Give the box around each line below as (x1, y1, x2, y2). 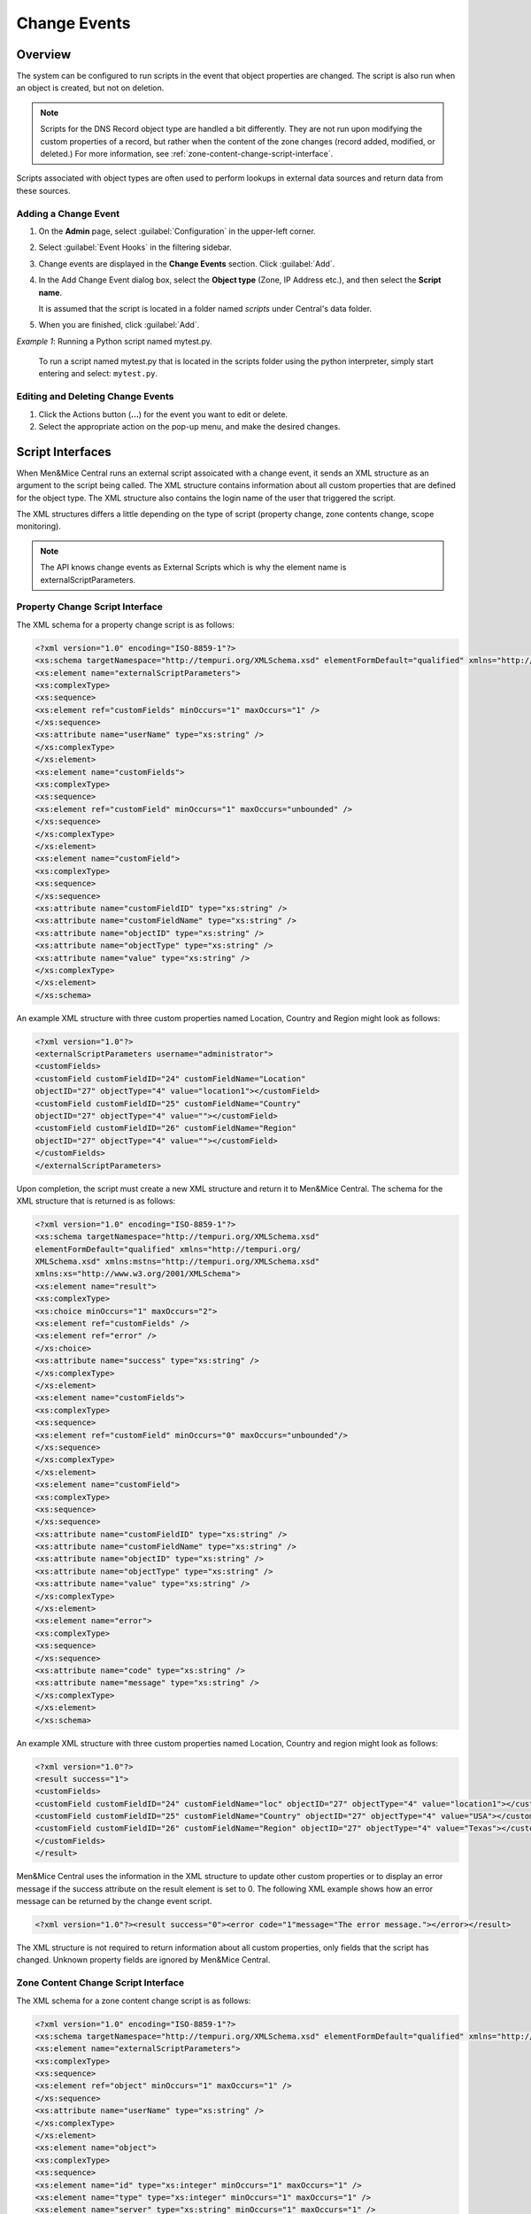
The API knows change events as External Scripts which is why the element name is (40, 562, 347, 573)
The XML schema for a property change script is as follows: (16, 619, 235, 630)
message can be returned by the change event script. (16, 1896, 212, 1907)
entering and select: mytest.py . (38, 368, 158, 379)
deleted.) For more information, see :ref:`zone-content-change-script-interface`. (40, 149, 334, 159)
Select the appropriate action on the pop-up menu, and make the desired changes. (38, 421, 341, 431)
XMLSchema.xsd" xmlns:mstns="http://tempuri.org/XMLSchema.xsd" (35, 1257, 320, 1266)
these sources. (16, 185, 71, 196)
